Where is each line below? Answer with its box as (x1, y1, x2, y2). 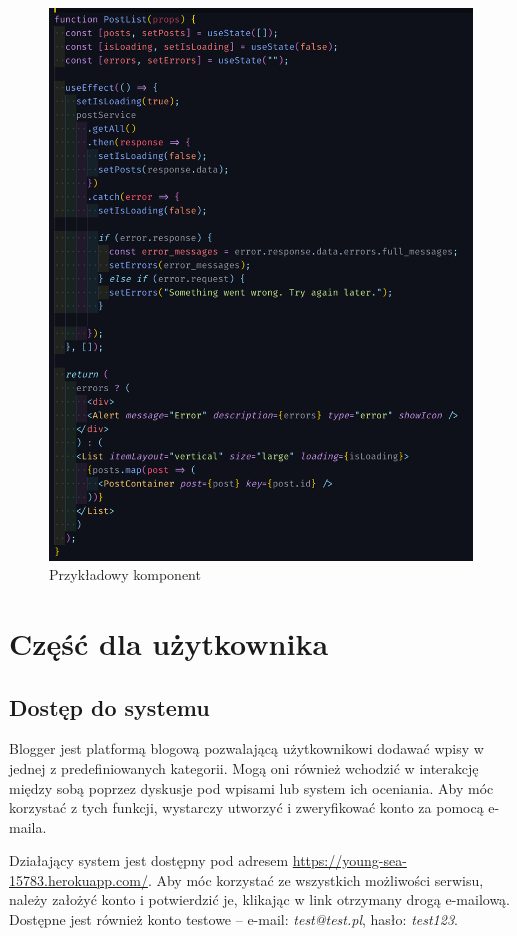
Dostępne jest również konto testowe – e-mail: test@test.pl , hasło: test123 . (9, 909, 458, 930)
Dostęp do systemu (9, 691, 210, 722)
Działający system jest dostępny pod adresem (9, 850, 289, 871)
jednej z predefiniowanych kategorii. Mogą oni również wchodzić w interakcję (9, 757, 479, 778)
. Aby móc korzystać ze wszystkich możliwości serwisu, (147, 869, 484, 890)
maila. (9, 816, 47, 837)
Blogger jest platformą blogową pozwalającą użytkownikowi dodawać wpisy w (9, 738, 484, 759)
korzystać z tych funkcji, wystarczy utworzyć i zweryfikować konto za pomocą (9, 797, 484, 818)
